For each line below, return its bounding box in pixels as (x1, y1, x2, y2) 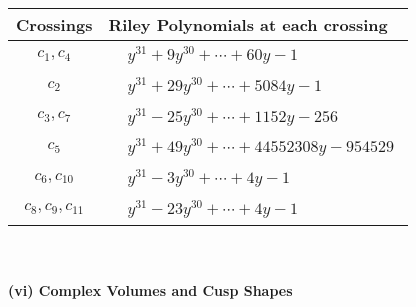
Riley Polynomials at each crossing (108, 13, 388, 36)
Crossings (16, 13, 93, 36)
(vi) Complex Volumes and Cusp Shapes (8, 280, 293, 301)
